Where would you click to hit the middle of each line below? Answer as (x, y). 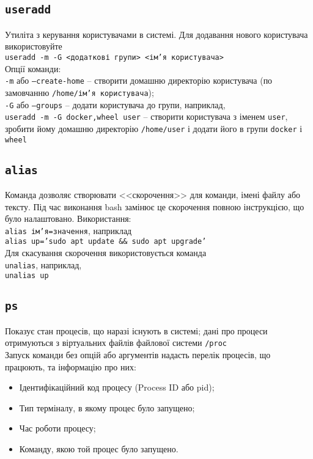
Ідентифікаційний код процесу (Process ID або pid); (117, 387)
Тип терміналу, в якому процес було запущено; (107, 407)
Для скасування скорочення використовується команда (106, 253)
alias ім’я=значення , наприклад (68, 230)
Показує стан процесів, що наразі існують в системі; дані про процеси (136, 330)
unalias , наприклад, (43, 264)
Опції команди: (33, 68)
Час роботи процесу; (57, 428)
